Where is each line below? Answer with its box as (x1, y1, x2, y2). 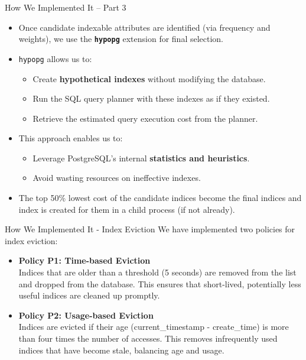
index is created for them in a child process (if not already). (18, 203, 235, 215)
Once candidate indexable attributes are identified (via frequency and (18, 21, 271, 33)
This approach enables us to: (18, 132, 123, 144)
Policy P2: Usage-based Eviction (18, 309, 154, 321)
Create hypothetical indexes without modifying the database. (32, 72, 266, 85)
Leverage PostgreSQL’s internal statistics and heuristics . (32, 151, 250, 164)
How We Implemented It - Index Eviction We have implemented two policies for (5, 223, 295, 235)
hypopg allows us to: (18, 52, 92, 64)
